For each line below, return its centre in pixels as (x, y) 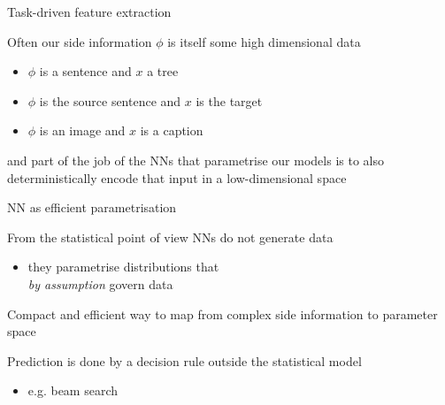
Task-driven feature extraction (89, 11)
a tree (163, 71)
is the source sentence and (110, 100)
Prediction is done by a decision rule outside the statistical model (184, 360)
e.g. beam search (73, 390)
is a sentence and (85, 71)
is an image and (82, 130)
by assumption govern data (100, 283)
